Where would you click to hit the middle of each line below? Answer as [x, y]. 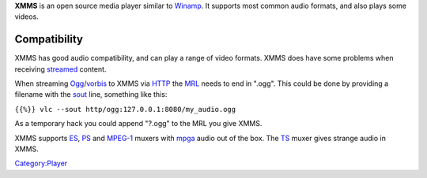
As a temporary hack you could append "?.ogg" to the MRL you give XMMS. [138, 124]
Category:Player [41, 163]
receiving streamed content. [60, 69]
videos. [26, 17]
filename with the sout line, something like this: [91, 95]
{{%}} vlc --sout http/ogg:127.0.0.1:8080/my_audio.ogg [125, 109]
